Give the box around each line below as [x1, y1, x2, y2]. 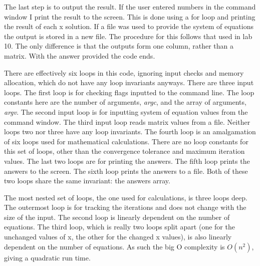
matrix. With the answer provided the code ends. [4, 50, 155, 61]
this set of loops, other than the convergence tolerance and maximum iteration [4, 146, 245, 156]
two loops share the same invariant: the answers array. [4, 175, 170, 186]
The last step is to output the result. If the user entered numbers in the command [4, 2, 256, 12]
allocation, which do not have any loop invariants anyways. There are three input [4, 77, 254, 88]
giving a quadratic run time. [4, 252, 91, 262]
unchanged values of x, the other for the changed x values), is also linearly [4, 231, 232, 242]
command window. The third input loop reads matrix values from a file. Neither [4, 116, 250, 127]
